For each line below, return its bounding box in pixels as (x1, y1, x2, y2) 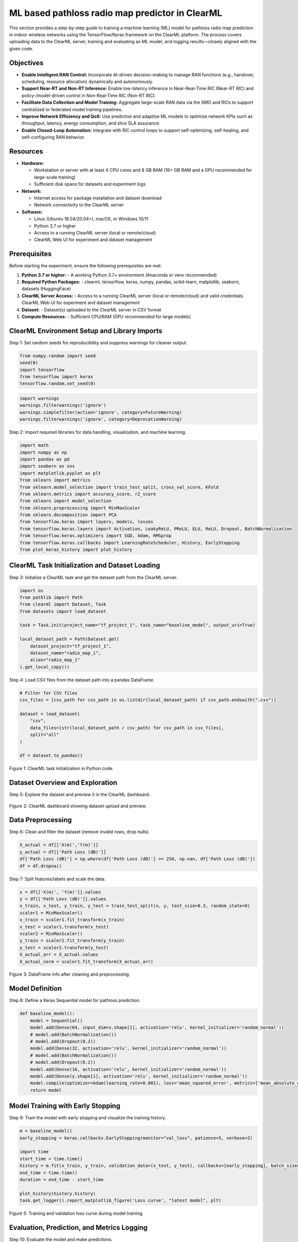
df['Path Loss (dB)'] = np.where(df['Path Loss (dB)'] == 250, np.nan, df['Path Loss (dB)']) (19, 856, 256, 862)
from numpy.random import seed (19, 353, 96, 359)
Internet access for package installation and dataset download (34, 195, 162, 201)
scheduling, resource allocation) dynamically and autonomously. (21, 78, 153, 84)
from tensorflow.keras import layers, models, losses (19, 519, 153, 525)
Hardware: (21, 160, 44, 166)
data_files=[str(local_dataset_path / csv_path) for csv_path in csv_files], (30, 725, 224, 730)
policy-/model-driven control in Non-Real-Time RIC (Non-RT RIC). (21, 92, 156, 98)
